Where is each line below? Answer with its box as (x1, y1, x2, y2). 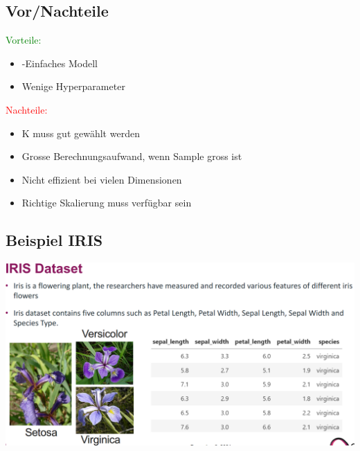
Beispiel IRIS (6, 229, 103, 251)
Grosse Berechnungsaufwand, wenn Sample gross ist (21, 149, 242, 163)
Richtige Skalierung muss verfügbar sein (21, 195, 192, 210)
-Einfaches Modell (21, 55, 98, 70)
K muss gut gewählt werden (21, 125, 140, 140)
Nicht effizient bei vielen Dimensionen (21, 172, 182, 186)
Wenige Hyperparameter (21, 79, 125, 94)
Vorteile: (6, 33, 42, 47)
